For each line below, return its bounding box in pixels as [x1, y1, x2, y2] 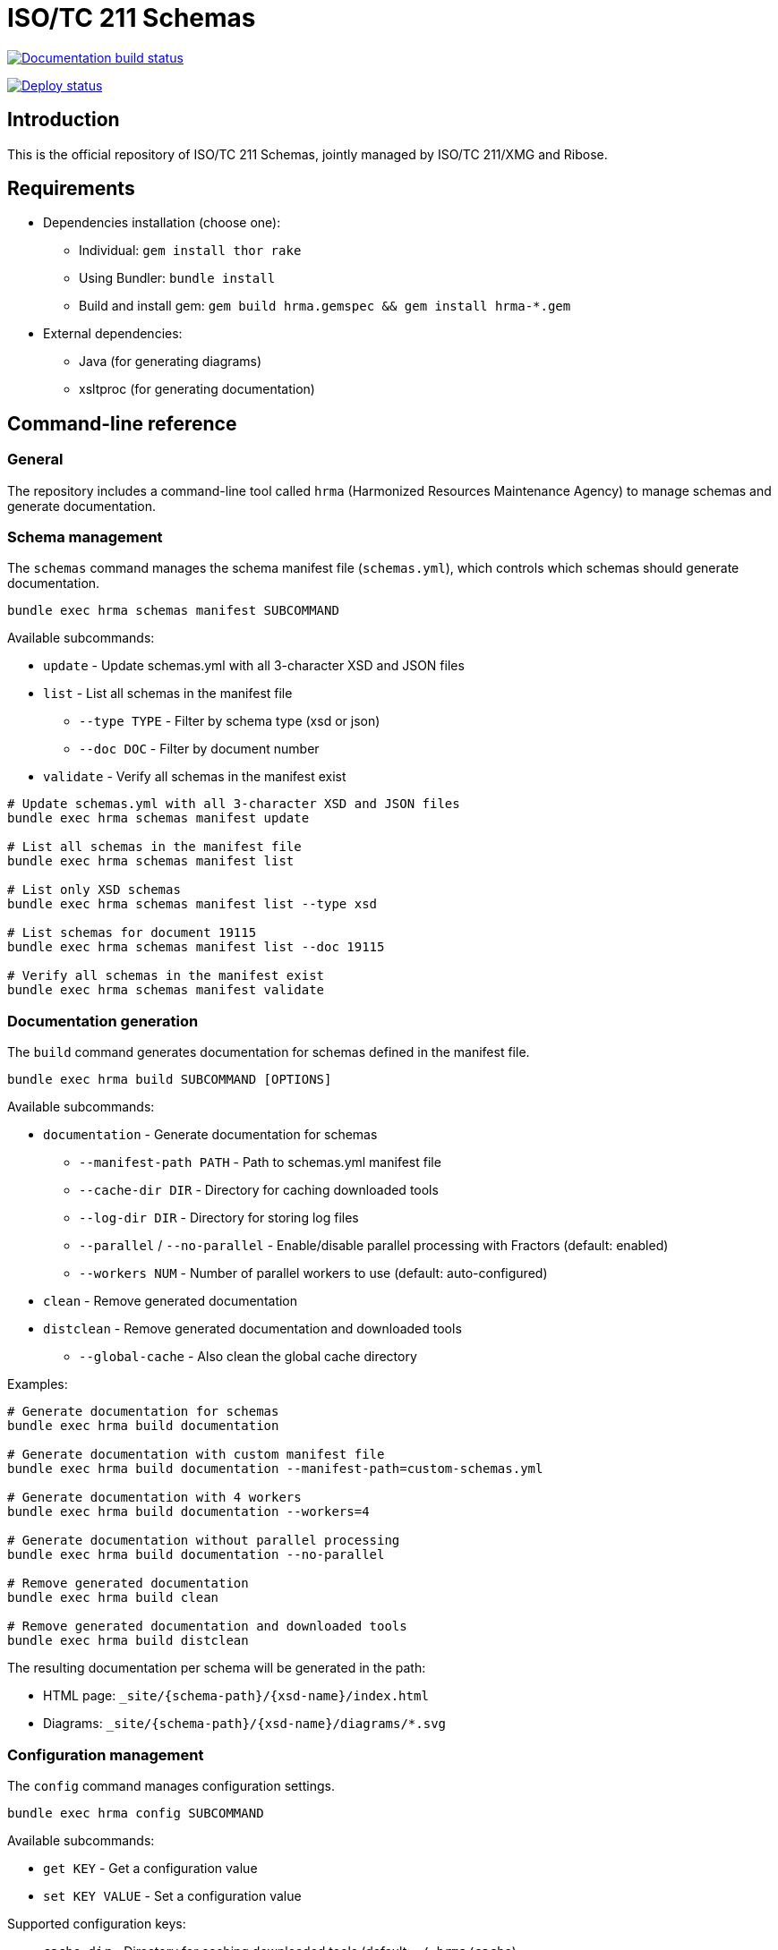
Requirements [7, 177, 135, 200]
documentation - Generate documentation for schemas [43, 1127, 378, 1143]
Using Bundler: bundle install [79, 270, 276, 286]
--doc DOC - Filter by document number [79, 741, 320, 757]
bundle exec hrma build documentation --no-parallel [7, 1547, 385, 1563]
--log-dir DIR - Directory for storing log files [79, 1210, 359, 1226]
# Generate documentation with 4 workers [7, 1490, 302, 1505]
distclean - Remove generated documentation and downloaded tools [43, 1321, 462, 1337]
